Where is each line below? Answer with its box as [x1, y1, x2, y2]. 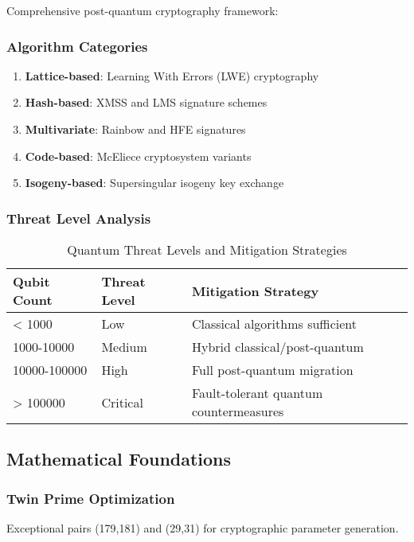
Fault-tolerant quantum [191, 384, 323, 402]
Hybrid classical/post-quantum [191, 337, 364, 356]
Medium [101, 337, 147, 356]
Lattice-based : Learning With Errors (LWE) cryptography [25, 67, 319, 84]
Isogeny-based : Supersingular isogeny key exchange [25, 174, 284, 191]
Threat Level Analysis [6, 208, 151, 228]
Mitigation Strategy [191, 281, 319, 300]
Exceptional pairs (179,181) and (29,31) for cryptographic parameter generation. [6, 520, 399, 536]
